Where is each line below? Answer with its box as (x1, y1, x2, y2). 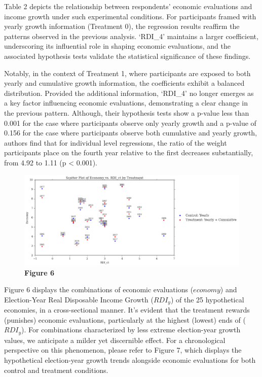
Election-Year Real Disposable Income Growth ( (4, 294, 154, 304)
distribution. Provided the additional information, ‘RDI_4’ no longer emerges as (4, 87, 254, 98)
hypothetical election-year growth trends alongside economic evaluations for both (4, 355, 256, 365)
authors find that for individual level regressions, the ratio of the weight (4, 137, 227, 148)
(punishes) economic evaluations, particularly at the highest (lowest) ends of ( (4, 314, 246, 325)
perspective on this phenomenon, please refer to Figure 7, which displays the (4, 345, 242, 355)
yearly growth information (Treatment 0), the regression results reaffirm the (4, 21, 240, 31)
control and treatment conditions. (4, 364, 108, 375)
